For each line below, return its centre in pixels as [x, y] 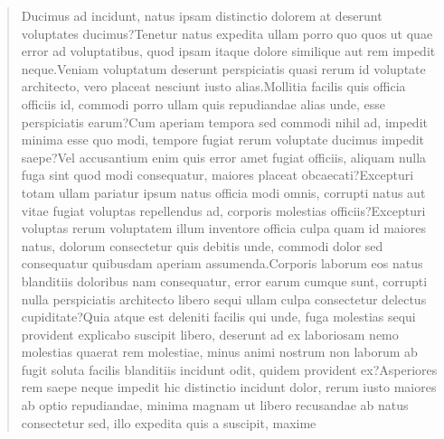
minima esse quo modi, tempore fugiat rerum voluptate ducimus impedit [223, 140]
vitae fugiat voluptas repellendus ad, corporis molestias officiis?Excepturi [223, 210]
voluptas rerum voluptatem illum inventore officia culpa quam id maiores [223, 228]
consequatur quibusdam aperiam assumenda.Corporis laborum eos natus [222, 263]
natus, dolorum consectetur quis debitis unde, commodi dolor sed [202, 245]
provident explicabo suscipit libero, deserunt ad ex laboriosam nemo [210, 334]
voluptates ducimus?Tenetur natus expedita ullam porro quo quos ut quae [227, 33]
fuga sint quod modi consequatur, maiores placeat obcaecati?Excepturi [217, 175]
